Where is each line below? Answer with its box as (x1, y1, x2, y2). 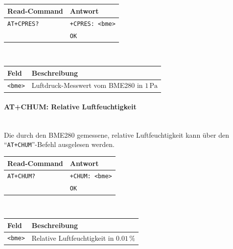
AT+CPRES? (7, 21, 39, 28)
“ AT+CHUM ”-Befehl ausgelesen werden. (4, 139, 115, 149)
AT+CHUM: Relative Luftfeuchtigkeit (4, 102, 137, 112)
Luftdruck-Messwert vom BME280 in (31, 80, 143, 90)
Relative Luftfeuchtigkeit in (31, 232, 114, 243)
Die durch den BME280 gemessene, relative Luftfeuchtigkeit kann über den (4, 129, 229, 140)
